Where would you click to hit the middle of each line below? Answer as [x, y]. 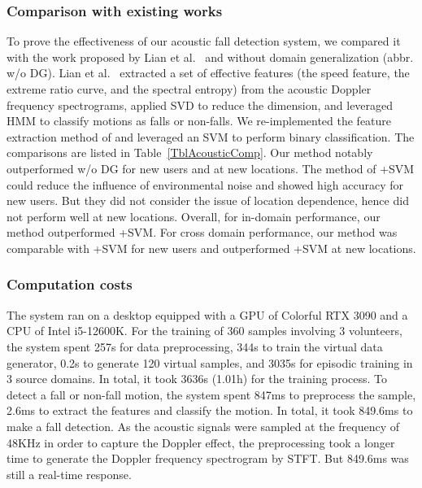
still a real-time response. [69, 474]
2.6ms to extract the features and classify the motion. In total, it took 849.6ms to [210, 410]
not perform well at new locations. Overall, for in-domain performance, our [194, 216]
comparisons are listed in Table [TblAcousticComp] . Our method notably [190, 152]
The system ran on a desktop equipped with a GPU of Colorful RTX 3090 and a [207, 314]
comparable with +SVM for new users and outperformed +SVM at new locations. [211, 248]
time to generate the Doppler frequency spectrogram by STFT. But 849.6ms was [208, 458]
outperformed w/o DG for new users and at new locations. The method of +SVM [211, 168]
